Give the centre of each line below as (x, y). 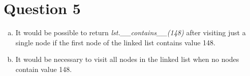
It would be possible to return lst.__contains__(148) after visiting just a (131, 32)
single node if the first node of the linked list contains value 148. (115, 42)
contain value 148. (44, 69)
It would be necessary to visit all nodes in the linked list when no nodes (127, 59)
